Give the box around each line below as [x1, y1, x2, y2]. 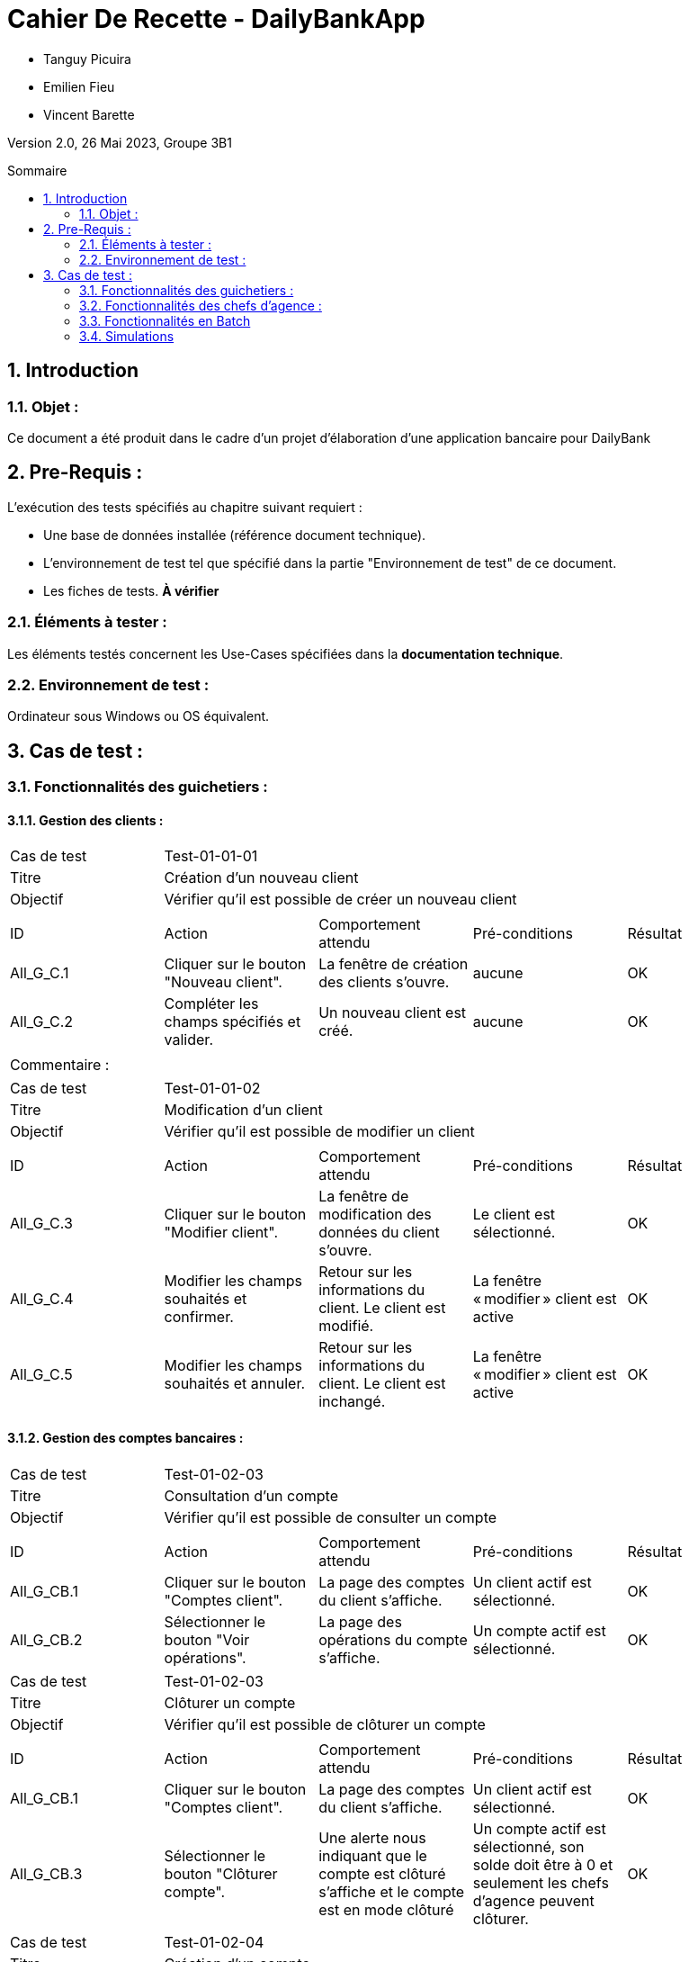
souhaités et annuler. [164, 1374, 306, 1393]
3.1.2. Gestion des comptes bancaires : [7, 1429, 244, 1445]
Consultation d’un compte [164, 1486, 338, 1505]
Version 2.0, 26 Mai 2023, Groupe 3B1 [7, 134, 232, 150]
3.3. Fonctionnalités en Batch [79, 312, 251, 328]
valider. [164, 1030, 213, 1049]
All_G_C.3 [10, 1214, 73, 1233]
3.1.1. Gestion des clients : [7, 812, 164, 828]
